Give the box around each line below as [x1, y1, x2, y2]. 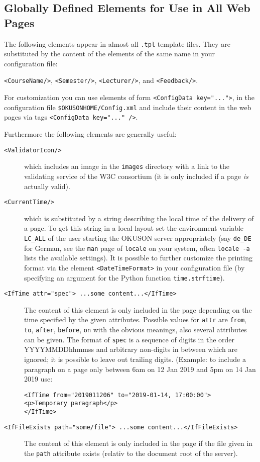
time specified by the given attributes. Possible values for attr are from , [24, 314, 246, 325]
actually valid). [24, 180, 70, 191]
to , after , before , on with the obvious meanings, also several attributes [24, 324, 247, 335]
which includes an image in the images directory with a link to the [24, 161, 230, 171]
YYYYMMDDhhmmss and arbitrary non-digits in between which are [24, 344, 238, 354]
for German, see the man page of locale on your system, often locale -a [24, 242, 250, 253]
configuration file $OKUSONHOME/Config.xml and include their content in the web [4, 102, 251, 112]
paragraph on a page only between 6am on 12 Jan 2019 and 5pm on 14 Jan [24, 363, 256, 374]
